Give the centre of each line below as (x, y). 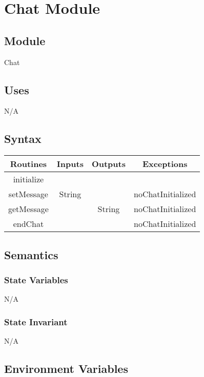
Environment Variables (66, 368)
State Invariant (36, 321)
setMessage (28, 194)
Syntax (23, 139)
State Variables (36, 279)
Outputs (108, 164)
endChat (28, 224)
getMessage (28, 209)
